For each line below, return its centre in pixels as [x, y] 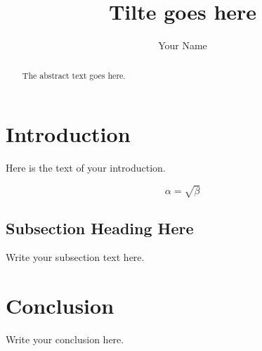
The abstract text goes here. [74, 75]
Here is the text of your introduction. [86, 168]
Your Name [183, 45]
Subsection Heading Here [100, 228]
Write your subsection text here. [75, 257]
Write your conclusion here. [65, 339]
